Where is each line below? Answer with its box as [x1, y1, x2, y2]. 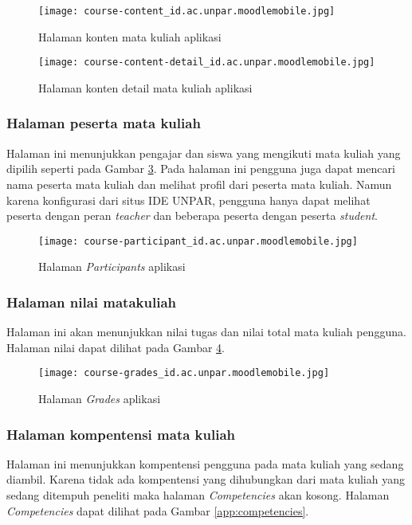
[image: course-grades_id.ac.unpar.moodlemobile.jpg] [38, 367, 330, 379]
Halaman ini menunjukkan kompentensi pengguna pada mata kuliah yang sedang [6, 455, 404, 472]
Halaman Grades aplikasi [38, 390, 161, 406]
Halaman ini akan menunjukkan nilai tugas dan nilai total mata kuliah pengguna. [6, 323, 406, 340]
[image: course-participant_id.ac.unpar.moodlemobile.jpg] [38, 235, 358, 247]
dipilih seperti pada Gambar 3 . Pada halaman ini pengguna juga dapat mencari [6, 160, 395, 177]
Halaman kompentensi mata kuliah [6, 424, 236, 444]
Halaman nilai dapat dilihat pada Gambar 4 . [6, 339, 225, 355]
